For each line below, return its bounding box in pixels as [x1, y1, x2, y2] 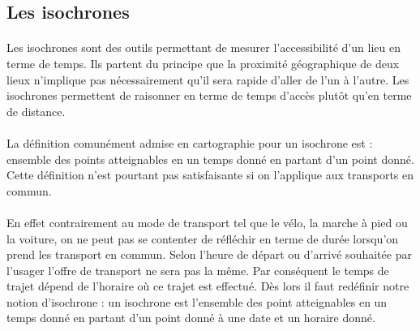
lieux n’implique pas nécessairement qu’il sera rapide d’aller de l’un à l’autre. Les [6, 71, 409, 88]
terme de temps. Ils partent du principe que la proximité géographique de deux [6, 54, 400, 71]
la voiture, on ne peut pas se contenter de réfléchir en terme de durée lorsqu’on [6, 230, 399, 247]
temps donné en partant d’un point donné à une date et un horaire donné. [6, 309, 375, 326]
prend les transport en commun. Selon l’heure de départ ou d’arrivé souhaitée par [6, 246, 412, 263]
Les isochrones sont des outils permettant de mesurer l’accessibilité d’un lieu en [6, 39, 401, 56]
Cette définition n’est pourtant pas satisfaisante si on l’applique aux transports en [6, 166, 414, 183]
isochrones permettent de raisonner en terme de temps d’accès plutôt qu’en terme [6, 87, 412, 104]
